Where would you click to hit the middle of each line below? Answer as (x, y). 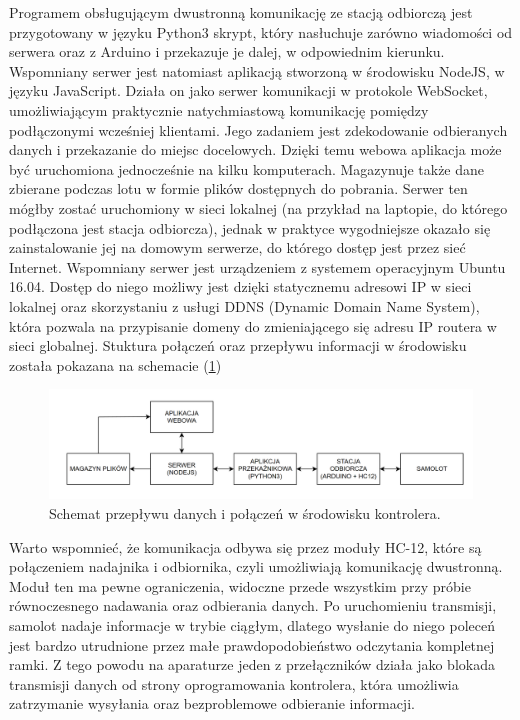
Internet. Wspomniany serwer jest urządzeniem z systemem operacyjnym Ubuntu (257, 266)
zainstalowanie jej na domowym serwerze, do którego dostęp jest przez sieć (237, 247)
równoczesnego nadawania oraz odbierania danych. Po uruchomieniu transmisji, (253, 605)
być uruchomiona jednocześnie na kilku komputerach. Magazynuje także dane (247, 168)
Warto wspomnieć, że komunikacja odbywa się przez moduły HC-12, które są (245, 546)
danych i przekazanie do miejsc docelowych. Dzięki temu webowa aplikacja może (255, 149)
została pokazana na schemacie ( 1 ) (115, 364)
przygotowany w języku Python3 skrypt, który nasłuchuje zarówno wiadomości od (261, 31)
